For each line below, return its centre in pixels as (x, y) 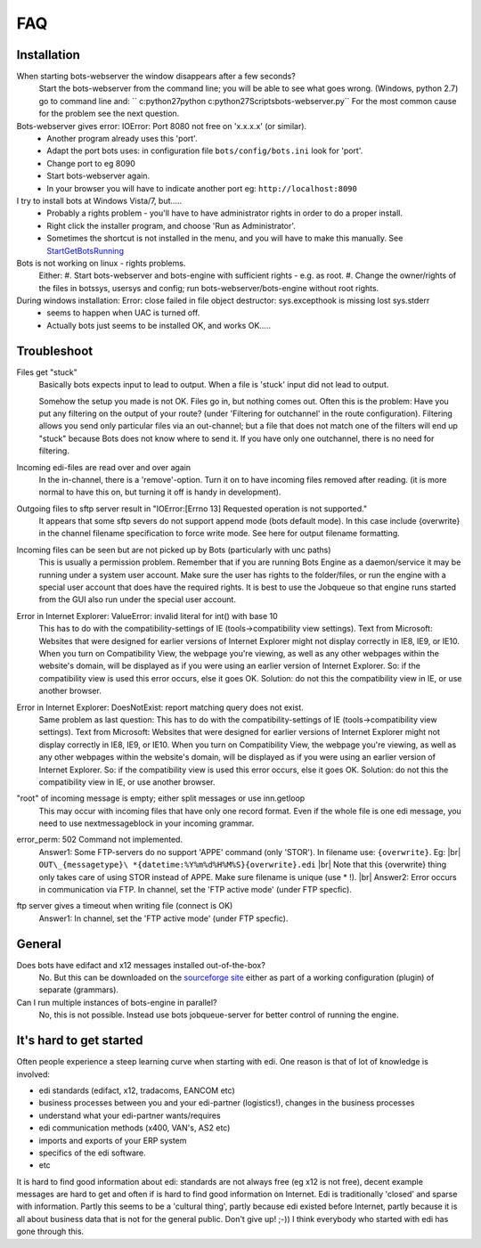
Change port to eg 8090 (91, 163)
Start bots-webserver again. (98, 176)
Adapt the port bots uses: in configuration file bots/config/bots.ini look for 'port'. (205, 151)
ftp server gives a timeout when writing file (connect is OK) (125, 906)
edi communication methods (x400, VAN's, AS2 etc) (135, 1128)
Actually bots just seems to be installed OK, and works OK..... (159, 325)
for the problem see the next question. (109, 114)
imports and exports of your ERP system (113, 1140)
